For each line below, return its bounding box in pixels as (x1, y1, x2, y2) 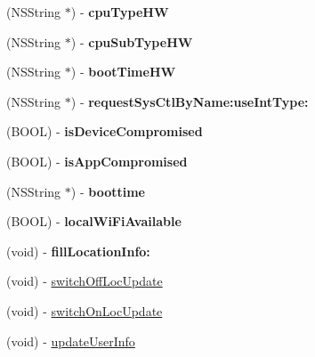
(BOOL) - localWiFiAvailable (6, 212, 182, 231)
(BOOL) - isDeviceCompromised (6, 122, 203, 141)
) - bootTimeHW (70, 62, 176, 81)
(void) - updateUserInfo (6, 331, 135, 350)
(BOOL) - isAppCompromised (6, 151, 188, 170)
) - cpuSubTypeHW (70, 32, 193, 51)
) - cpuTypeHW (70, 3, 169, 20)
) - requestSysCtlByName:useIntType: (70, 92, 309, 110)
